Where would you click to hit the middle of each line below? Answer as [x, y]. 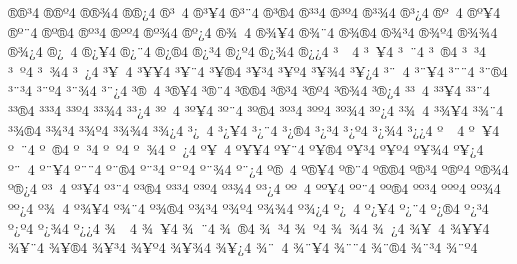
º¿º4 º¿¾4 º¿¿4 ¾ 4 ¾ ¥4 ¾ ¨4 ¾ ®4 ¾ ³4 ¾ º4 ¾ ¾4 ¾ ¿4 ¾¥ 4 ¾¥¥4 [249, 227]
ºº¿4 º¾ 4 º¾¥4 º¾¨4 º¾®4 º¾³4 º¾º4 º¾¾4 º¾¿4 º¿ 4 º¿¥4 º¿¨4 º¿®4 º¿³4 [248, 207]
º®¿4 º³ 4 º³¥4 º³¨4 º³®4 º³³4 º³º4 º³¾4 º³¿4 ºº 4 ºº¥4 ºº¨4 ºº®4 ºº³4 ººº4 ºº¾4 [254, 188]
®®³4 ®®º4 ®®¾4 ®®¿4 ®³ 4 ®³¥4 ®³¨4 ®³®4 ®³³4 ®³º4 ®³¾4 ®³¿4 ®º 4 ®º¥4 [254, 12]
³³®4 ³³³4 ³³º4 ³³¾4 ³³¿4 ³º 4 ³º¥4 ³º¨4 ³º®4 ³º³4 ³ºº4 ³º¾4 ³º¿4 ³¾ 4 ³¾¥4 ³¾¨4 [256, 109]
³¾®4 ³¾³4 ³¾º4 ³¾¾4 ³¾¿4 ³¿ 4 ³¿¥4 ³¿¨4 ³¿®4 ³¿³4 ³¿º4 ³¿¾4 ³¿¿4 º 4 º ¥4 [254, 129]
